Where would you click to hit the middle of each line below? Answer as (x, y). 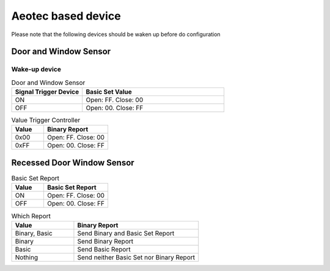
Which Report (31, 216)
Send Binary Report (105, 241)
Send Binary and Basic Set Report (126, 233)
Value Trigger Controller (46, 121)
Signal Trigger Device (47, 92)
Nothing (27, 257)
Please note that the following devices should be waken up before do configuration (116, 34)
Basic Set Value (109, 92)
